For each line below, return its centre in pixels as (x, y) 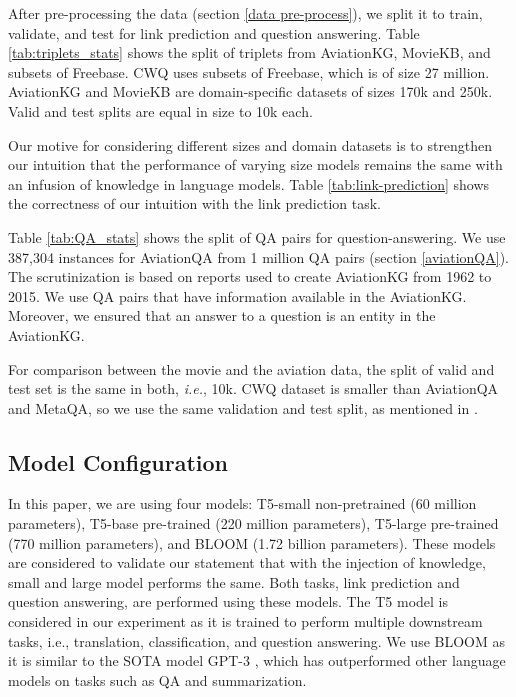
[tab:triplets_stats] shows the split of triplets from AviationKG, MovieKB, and (249, 52)
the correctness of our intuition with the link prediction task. (194, 203)
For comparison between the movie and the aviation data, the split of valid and (251, 368)
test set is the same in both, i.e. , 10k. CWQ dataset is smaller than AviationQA (253, 388)
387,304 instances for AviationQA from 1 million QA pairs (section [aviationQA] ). (258, 256)
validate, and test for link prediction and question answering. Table (214, 32)
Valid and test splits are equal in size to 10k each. (160, 110)
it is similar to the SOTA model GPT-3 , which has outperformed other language (257, 660)
